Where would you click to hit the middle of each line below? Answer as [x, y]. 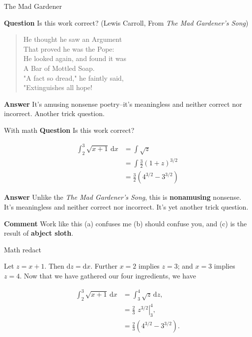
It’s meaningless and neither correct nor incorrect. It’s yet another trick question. [126, 207]
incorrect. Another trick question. [54, 113]
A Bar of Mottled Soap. [59, 68]
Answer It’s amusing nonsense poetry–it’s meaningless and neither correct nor [123, 104]
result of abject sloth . [39, 233]
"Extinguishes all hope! [58, 87]
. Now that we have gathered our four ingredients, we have [108, 275]
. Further [104, 266]
